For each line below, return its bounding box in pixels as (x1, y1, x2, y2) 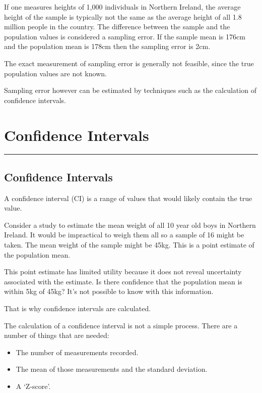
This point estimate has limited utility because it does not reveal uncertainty (4, 266, 242, 277)
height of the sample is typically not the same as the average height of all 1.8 (4, 11, 242, 22)
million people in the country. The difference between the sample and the (4, 21, 230, 32)
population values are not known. (4, 68, 107, 78)
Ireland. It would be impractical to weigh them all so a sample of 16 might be (4, 229, 244, 240)
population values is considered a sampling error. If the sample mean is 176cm (4, 31, 245, 41)
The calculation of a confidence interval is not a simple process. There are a (4, 320, 238, 330)
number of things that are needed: (4, 330, 109, 340)
